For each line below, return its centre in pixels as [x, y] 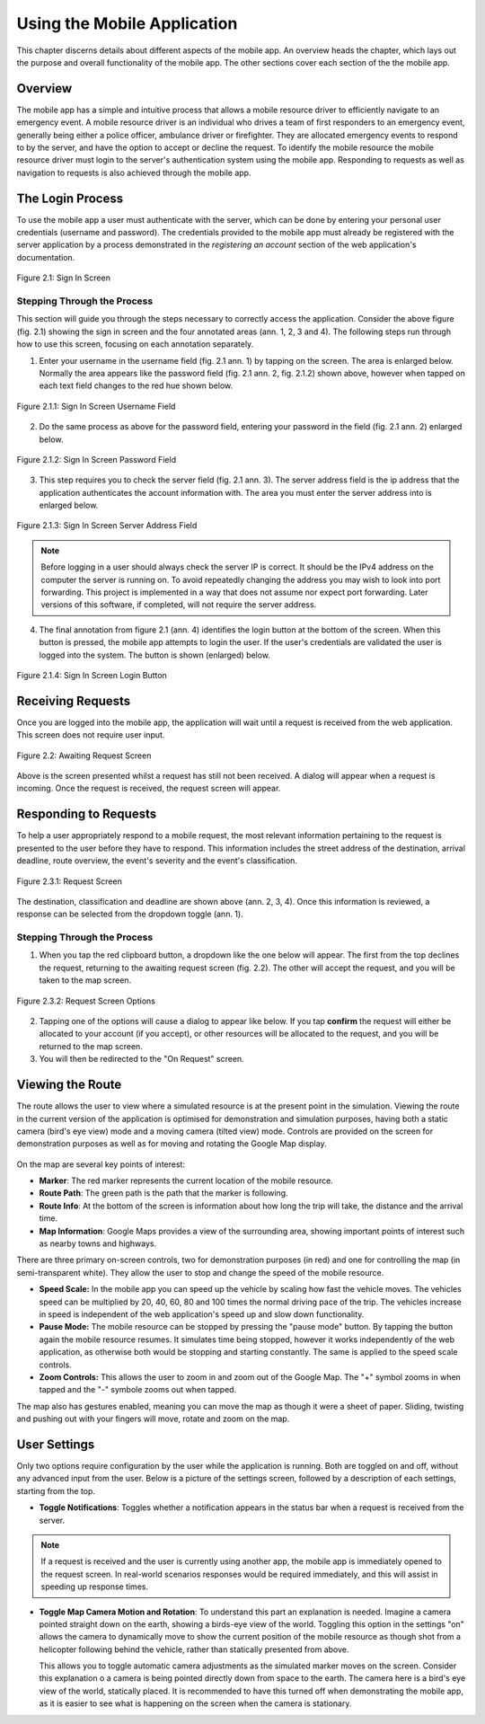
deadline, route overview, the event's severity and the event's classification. [157, 861]
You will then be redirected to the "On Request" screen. [141, 1059]
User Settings [56, 1444]
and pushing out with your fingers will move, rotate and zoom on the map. [153, 1419]
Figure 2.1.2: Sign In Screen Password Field [97, 459]
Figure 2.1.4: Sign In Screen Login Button [92, 675]
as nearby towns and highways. [98, 1243]
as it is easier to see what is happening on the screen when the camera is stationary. [195, 1703]
